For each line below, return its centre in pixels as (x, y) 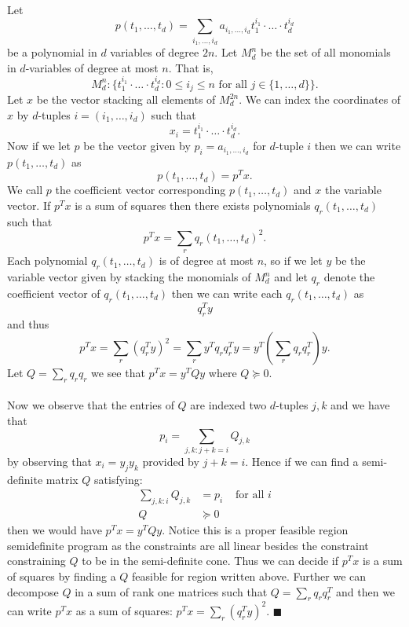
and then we (366, 591)
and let (291, 277)
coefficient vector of (54, 293)
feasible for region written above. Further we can (249, 576)
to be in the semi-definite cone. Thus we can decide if (210, 561)
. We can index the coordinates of (320, 99)
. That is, (191, 67)
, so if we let (293, 260)
